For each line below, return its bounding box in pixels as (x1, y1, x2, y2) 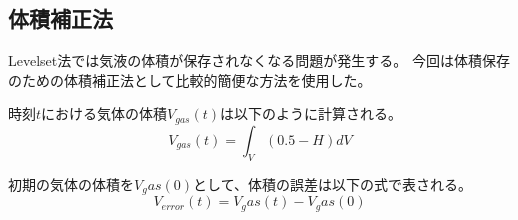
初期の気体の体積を (8, 173, 134, 194)
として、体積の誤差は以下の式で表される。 (193, 173, 472, 194)
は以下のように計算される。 (220, 103, 403, 124)
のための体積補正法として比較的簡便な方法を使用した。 (8, 69, 372, 90)
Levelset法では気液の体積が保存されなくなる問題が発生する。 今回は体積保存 (8, 50, 510, 71)
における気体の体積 (41, 103, 168, 124)
